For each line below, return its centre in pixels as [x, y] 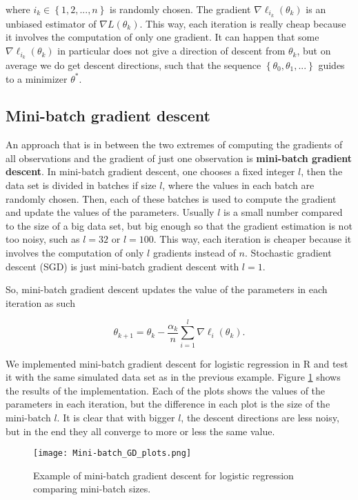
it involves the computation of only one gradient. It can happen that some [162, 37]
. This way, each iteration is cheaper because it [252, 239]
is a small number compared [283, 212]
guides [331, 64]
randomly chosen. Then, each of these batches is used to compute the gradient [171, 198]
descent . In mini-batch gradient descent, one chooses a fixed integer [150, 171]
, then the [322, 171]
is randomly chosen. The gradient [180, 9]
